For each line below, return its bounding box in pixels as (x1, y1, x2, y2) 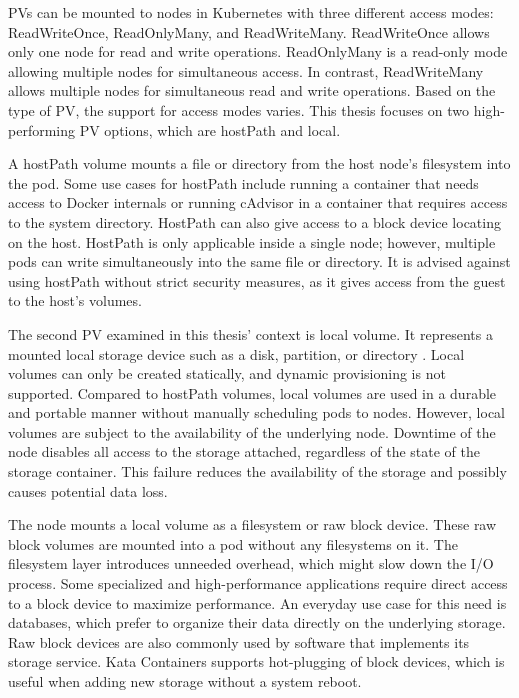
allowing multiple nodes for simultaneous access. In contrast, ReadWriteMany (8, 60, 484, 81)
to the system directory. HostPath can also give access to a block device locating (8, 211, 501, 232)
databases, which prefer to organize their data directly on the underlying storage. (8, 612, 506, 633)
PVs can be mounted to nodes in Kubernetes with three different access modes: (8, 2, 494, 22)
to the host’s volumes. (8, 290, 142, 311)
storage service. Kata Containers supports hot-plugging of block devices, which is (8, 651, 505, 672)
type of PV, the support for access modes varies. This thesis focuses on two (8, 99, 470, 120)
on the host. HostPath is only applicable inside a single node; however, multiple (8, 231, 496, 252)
